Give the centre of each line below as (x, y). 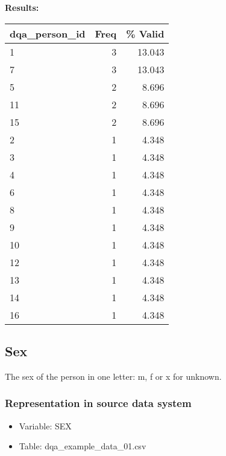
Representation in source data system (98, 403)
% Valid (145, 33)
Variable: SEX (45, 425)
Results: (22, 7)
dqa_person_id (48, 33)
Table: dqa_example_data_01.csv (83, 446)
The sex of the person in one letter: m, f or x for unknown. (113, 376)
